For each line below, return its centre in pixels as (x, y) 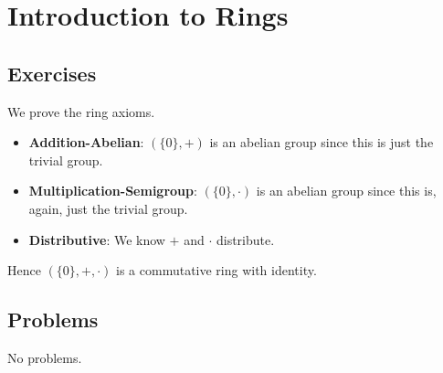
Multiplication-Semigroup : (113, 191)
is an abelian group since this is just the (322, 142)
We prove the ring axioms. (81, 111)
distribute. (245, 239)
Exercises (52, 73)
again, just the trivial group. (108, 208)
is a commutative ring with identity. (216, 270)
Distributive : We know (97, 239)
